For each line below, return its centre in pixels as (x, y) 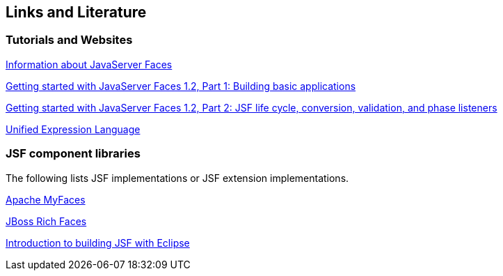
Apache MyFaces (46, 199)
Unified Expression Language (73, 129)
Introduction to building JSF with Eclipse (98, 243)
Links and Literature (76, 12)
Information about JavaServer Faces (89, 64)
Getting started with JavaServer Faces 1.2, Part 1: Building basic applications (181, 86)
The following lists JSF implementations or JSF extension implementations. (177, 178)
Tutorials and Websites (69, 40)
